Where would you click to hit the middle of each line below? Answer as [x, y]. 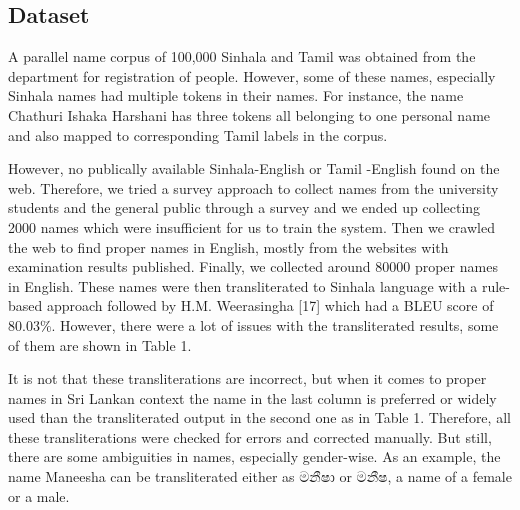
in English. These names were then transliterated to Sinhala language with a [243, 285]
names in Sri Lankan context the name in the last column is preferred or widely [252, 397]
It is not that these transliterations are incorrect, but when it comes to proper [247, 378]
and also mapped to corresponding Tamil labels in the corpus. [198, 134]
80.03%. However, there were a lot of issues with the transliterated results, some [253, 324]
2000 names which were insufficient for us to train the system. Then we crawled [251, 226]
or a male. [39, 495]
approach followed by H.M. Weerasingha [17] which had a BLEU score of [270, 305]
